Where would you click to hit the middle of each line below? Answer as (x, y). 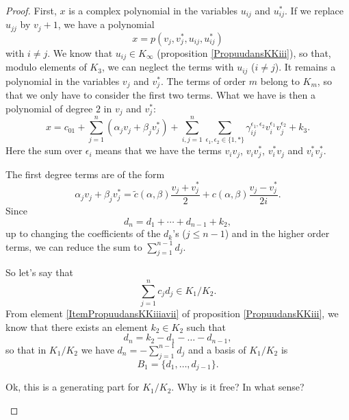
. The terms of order (203, 81)
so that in (26, 349)
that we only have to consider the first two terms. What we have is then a (161, 95)
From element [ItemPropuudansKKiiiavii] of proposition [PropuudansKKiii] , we (172, 313)
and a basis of (217, 349)
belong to (280, 81)
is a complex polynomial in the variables (153, 10)
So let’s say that (39, 272)
